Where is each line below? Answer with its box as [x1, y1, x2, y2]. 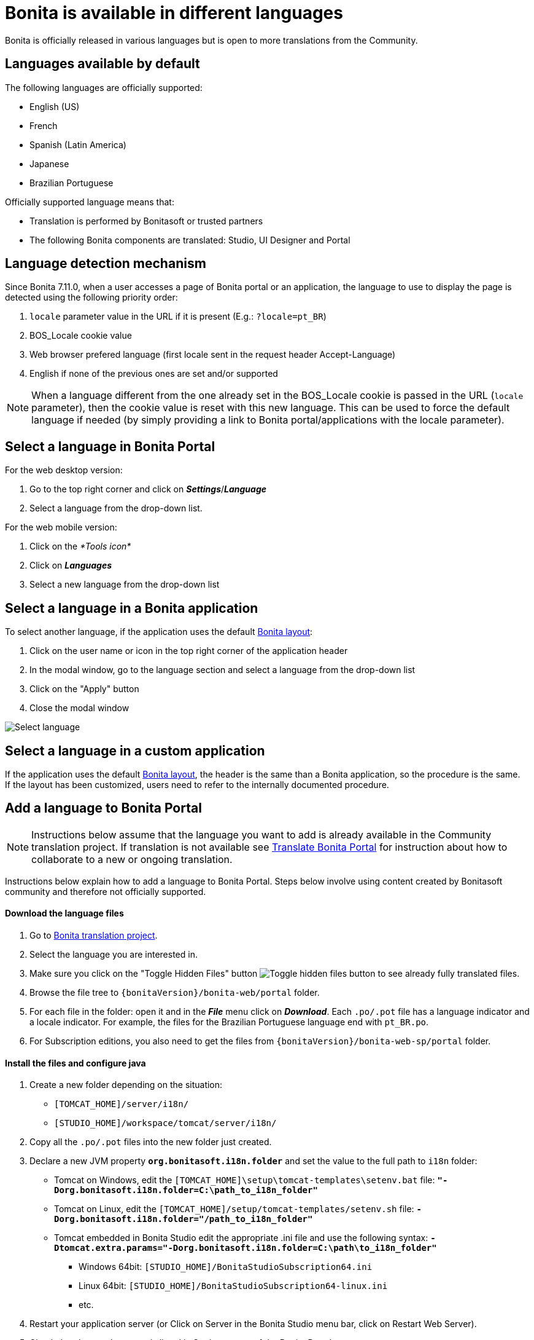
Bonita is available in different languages [5, 2, 343, 23]
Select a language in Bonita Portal [5, 438, 215, 454]
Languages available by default [5, 56, 200, 72]
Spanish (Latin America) [29, 139, 126, 150]
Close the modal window [29, 703, 130, 714]
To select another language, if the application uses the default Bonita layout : [5, 626, 313, 637]
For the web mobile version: [5, 522, 117, 533]
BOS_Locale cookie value [29, 330, 132, 341]
